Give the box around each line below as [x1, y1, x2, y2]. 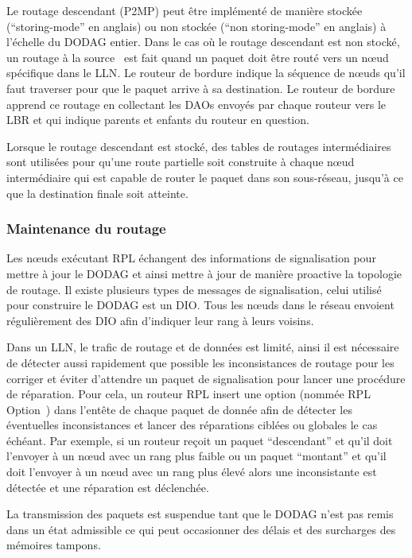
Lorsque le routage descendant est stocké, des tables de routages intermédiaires [6, 138, 391, 154]
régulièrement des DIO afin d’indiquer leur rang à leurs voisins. [6, 312, 314, 328]
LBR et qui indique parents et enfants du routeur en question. [6, 111, 309, 128]
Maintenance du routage [6, 219, 166, 238]
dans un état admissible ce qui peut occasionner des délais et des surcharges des [6, 521, 396, 537]
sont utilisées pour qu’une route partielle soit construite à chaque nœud [6, 153, 355, 170]
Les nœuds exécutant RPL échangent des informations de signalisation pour [6, 250, 376, 266]
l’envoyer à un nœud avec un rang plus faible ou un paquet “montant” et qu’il [6, 448, 387, 464]
